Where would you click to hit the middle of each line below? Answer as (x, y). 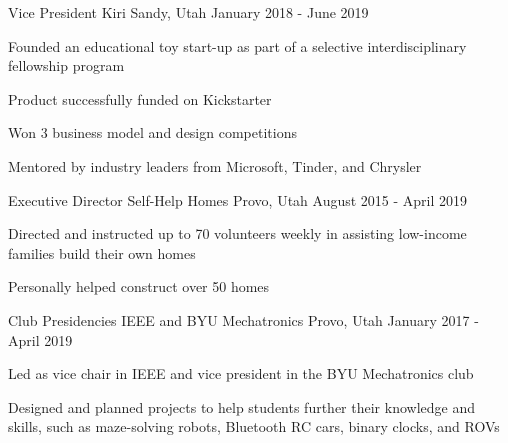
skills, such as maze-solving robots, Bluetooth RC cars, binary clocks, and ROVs (254, 426)
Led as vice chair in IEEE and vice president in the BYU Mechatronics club (241, 373)
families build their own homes (102, 252)
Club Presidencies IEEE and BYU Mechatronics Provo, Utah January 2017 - (243, 319)
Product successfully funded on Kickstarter (140, 98)
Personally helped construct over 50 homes (139, 286)
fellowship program (66, 65)
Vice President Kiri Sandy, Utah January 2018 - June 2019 (188, 12)
